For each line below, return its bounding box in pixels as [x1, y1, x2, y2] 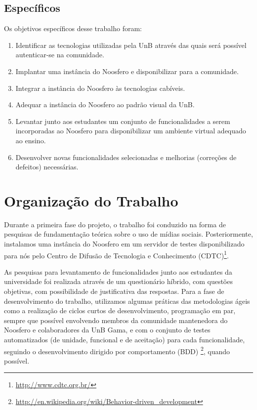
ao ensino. [15, 135, 46, 145]
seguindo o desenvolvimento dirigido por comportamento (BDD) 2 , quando [4, 344, 230, 356]
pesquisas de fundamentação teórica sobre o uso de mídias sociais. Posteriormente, [4, 229, 253, 239]
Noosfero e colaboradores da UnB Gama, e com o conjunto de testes [4, 325, 211, 335]
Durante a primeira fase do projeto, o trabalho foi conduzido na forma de [4, 219, 226, 229]
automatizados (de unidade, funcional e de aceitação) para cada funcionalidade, [4, 334, 245, 345]
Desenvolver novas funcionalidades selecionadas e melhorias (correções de [15, 152, 237, 162]
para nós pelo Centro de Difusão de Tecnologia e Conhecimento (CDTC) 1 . [4, 248, 229, 260]
